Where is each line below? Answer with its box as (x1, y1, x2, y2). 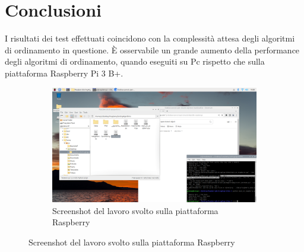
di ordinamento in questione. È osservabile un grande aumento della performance (5, 43, 300, 56)
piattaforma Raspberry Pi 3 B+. (5, 66, 123, 79)
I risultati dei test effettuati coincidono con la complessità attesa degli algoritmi (5, 32, 295, 44)
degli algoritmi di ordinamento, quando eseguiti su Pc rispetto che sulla (5, 55, 265, 68)
